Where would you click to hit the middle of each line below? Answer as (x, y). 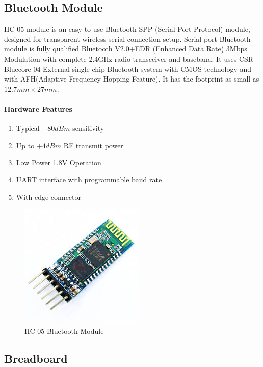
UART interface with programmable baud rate (89, 179)
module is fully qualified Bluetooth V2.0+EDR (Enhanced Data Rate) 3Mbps (126, 49)
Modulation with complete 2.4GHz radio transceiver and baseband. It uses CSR (129, 58)
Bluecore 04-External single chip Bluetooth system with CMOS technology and (128, 69)
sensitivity (88, 128)
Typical (28, 128)
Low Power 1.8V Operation (59, 162)
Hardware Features (38, 108)
